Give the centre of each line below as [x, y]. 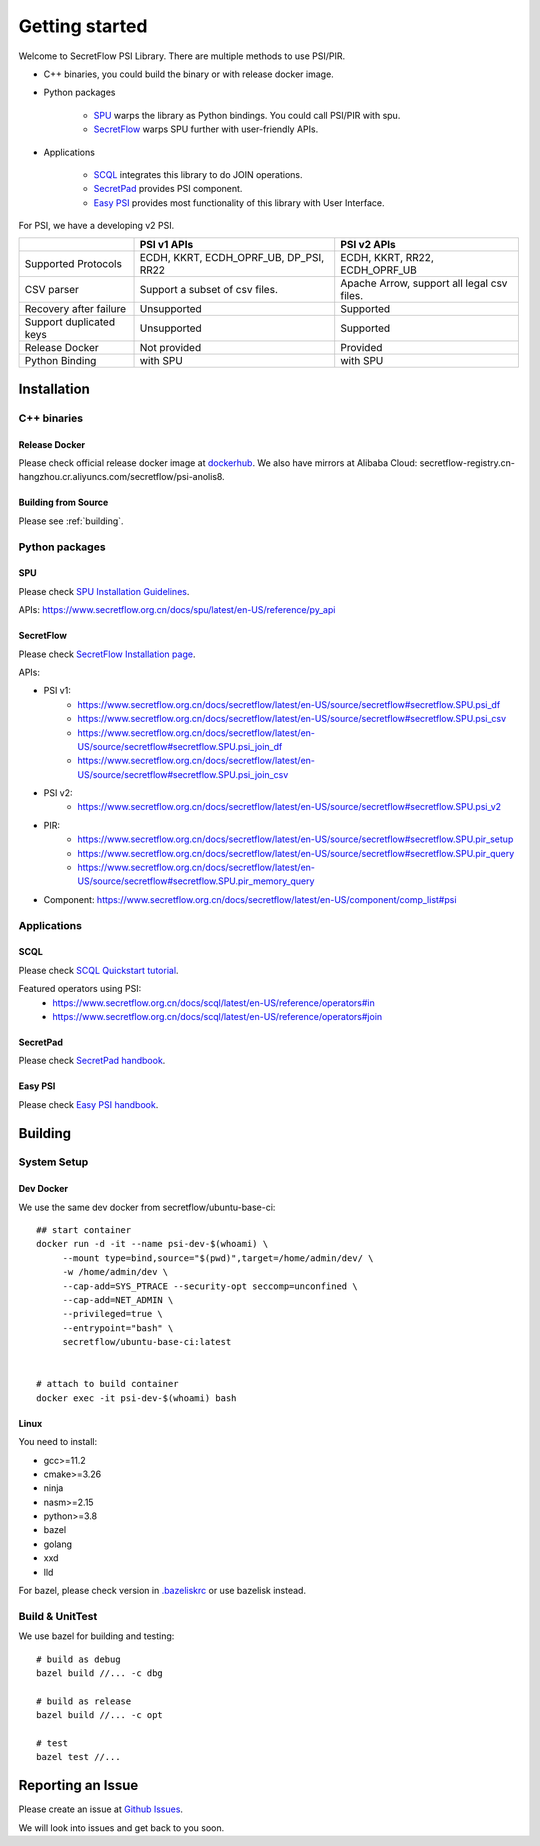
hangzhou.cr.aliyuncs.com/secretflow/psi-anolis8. [121, 477]
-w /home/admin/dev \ [115, 1272]
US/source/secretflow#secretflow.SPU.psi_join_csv [183, 774]
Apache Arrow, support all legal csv [424, 283]
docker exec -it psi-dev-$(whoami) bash [136, 1398]
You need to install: [58, 1442]
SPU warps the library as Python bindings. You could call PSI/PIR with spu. [247, 115]
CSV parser [51, 290]
